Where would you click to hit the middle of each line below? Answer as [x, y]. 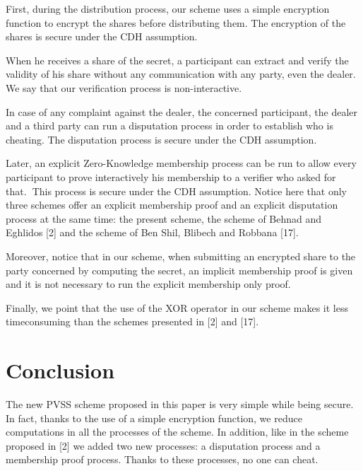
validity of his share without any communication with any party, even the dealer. [181, 74]
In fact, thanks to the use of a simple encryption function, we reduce [154, 418]
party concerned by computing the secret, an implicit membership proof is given [179, 270]
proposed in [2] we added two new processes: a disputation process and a [163, 445]
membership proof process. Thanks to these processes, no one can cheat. [162, 459]
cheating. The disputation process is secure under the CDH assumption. [161, 139]
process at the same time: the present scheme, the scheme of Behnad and [164, 218]
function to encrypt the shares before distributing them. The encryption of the [176, 22]
